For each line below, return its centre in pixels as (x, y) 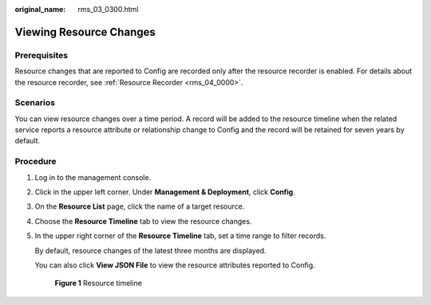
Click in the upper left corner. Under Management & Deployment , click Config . (165, 192)
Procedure (36, 162)
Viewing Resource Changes (85, 32)
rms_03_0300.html (108, 9)
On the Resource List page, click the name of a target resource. (140, 206)
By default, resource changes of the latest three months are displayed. (150, 250)
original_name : (40, 9)
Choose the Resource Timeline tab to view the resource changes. (143, 221)
